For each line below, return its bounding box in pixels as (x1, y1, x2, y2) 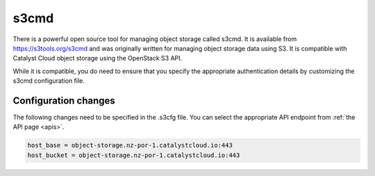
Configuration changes (12, 95, 116, 106)
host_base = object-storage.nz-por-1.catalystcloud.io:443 (27, 141, 233, 150)
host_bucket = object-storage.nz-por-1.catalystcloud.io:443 (27, 151, 240, 159)
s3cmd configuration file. (12, 77, 85, 85)
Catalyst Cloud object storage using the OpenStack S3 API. (12, 54, 183, 63)
